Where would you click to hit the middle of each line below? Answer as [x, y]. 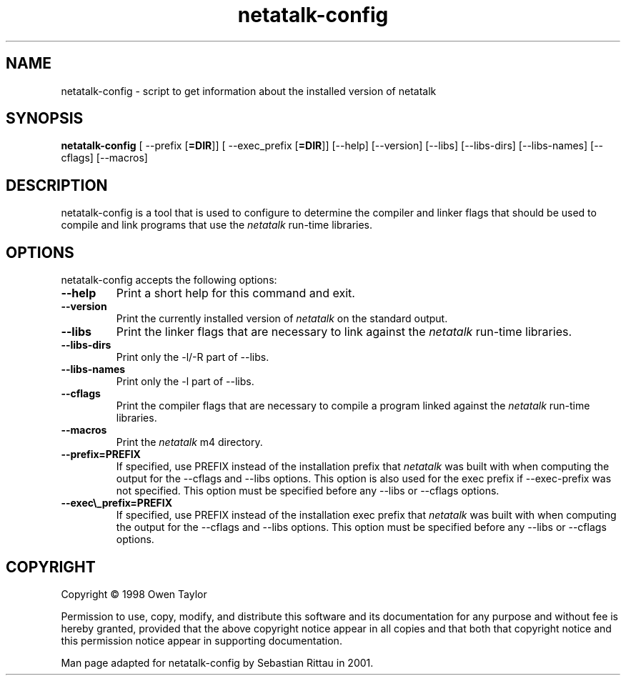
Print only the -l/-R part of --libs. [193, 357]
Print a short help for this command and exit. [235, 293]
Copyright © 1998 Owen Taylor [134, 594]
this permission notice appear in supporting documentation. [202, 640]
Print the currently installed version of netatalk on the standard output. [282, 319]
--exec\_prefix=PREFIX [117, 503]
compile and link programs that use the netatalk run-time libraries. [217, 225]
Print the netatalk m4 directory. [189, 442]
